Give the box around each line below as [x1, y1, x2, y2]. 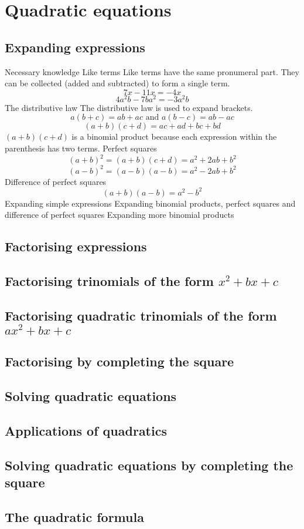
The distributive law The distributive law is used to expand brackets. [5, 101, 253, 113]
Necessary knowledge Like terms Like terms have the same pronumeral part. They [5, 65, 299, 78]
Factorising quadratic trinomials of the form [5, 306, 277, 324]
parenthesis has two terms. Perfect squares [5, 142, 157, 154]
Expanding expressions [5, 38, 145, 56]
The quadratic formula [5, 507, 144, 525]
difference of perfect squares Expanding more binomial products [5, 208, 234, 221]
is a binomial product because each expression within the [71, 130, 277, 143]
